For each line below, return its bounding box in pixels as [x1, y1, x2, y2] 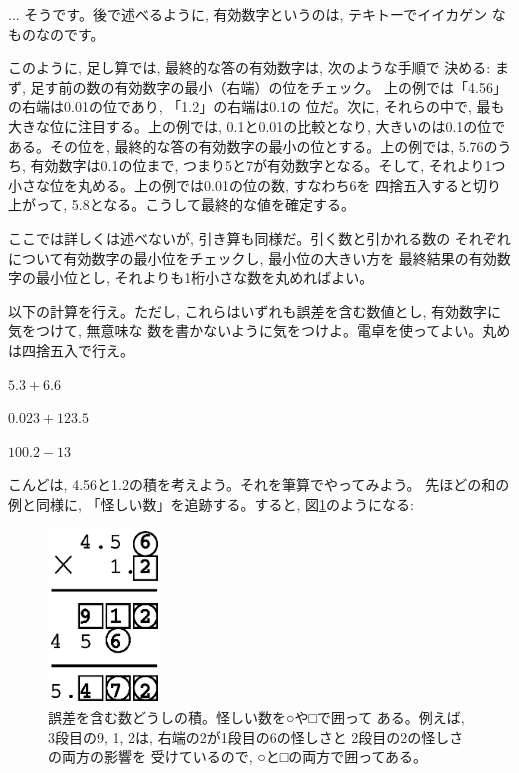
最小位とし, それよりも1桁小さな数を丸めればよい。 [35, 267, 374, 288]
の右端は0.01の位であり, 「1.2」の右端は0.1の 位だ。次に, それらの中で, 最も [8, 96, 505, 117]
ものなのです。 [8, 23, 105, 44]
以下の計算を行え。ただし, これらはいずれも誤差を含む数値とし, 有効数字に [8, 300, 502, 321]
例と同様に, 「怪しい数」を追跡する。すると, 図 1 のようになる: [8, 493, 415, 514]
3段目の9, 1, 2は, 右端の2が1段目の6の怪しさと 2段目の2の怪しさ [48, 726, 464, 747]
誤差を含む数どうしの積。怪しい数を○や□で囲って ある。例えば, [48, 707, 465, 728]
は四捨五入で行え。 [8, 339, 134, 360]
